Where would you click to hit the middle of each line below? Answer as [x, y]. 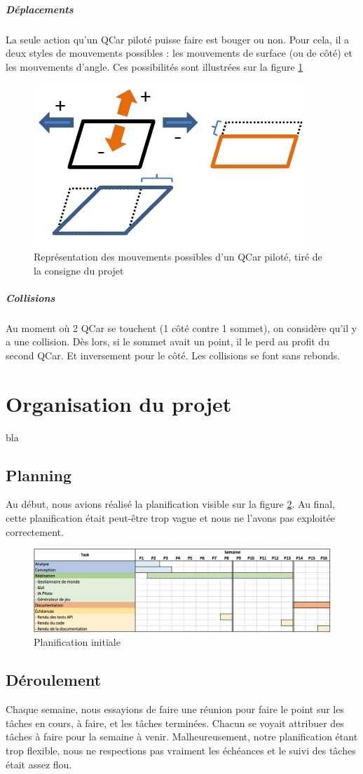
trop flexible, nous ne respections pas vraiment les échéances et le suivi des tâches [181, 750]
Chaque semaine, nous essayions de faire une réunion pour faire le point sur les [175, 709]
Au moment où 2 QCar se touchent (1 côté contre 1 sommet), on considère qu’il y [181, 327]
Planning [39, 475]
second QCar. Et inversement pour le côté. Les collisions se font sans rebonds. [173, 355]
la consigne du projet [79, 270]
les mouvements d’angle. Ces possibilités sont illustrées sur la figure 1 [155, 66]
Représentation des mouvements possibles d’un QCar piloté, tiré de [178, 256]
